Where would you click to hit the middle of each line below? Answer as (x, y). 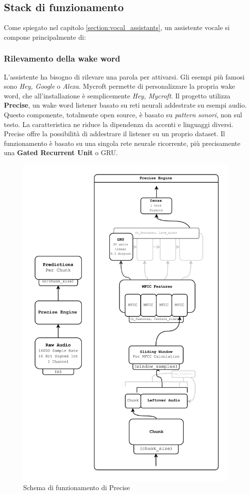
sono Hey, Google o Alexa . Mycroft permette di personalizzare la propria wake (120, 86)
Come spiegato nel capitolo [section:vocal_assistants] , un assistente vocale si (117, 27)
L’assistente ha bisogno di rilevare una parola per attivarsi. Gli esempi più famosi (124, 76)
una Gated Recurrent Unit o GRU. (61, 152)
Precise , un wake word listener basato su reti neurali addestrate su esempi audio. (125, 105)
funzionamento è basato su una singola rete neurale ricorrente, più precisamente (122, 143)
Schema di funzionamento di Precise (77, 487)
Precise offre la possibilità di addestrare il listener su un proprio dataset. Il (115, 134)
